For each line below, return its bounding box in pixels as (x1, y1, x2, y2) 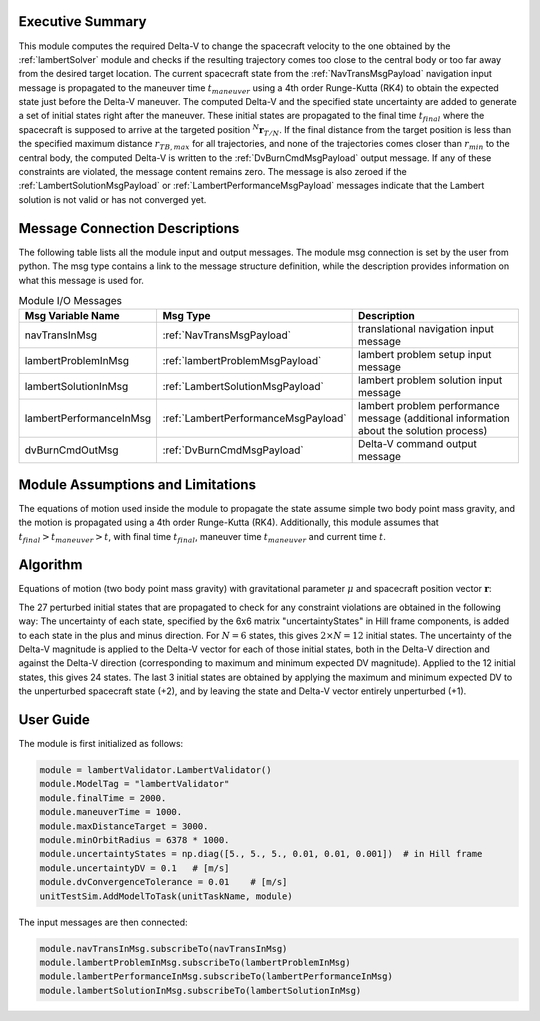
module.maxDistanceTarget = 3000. (39, 820, 209, 832)
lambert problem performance (358, 399, 500, 413)
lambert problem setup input (358, 348, 492, 362)
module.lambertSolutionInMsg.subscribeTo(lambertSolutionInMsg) (39, 985, 362, 996)
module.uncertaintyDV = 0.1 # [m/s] (39, 862, 230, 874)
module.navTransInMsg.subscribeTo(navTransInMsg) (39, 943, 288, 954)
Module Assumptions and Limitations (18, 476, 257, 493)
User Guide (18, 711, 90, 729)
